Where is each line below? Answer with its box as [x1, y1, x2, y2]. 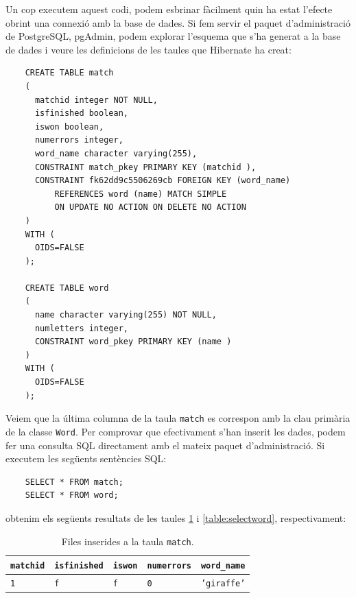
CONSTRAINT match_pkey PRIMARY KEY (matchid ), [34, 162, 257, 172]
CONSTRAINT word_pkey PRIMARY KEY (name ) [34, 337, 232, 347]
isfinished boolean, [34, 108, 128, 119]
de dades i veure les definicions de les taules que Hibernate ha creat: [5, 42, 292, 56]
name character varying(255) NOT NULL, [34, 310, 217, 320]
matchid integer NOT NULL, [34, 95, 158, 105]
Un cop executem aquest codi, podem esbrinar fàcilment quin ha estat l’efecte [5, 2, 333, 16]
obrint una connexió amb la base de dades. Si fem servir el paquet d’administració [5, 15, 351, 29]
